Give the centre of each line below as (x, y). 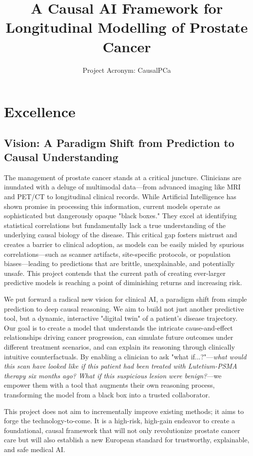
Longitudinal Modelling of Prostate (127, 27)
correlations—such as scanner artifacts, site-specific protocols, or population (117, 254)
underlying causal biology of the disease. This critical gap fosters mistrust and (121, 235)
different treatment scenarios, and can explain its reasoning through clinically (119, 346)
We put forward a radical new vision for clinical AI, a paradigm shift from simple (126, 299)
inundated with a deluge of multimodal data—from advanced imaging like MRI (122, 187)
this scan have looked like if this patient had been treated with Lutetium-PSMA (121, 366)
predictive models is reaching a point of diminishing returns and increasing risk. (123, 282)
